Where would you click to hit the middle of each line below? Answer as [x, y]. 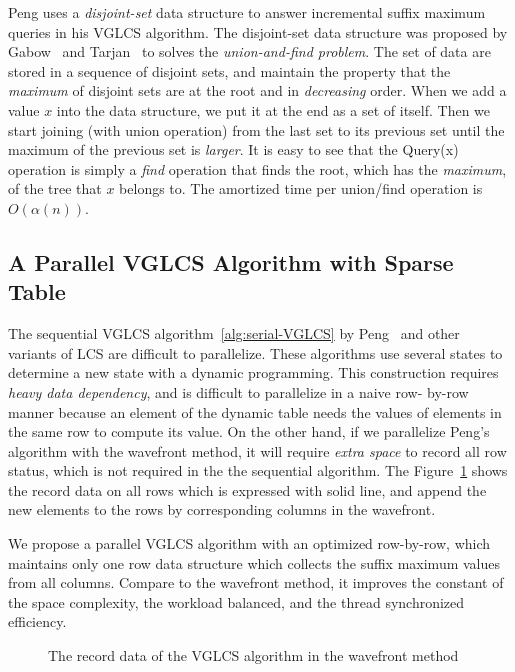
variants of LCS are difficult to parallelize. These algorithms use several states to [255, 352]
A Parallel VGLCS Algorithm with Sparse [231, 261]
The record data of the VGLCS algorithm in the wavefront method [253, 655]
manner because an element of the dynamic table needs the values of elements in [255, 411]
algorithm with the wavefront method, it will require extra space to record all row [257, 450]
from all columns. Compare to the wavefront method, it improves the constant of [256, 582]
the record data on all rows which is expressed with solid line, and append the [247, 489]
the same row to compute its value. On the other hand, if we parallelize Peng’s [249, 431]
